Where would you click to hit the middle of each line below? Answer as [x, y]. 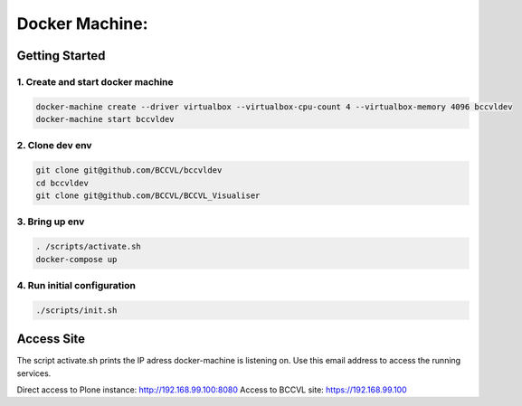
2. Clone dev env [54, 146]
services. [34, 373]
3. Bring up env [51, 222]
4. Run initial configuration [76, 285]
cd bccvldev [62, 183]
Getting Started [61, 56]
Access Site [51, 339]
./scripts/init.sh [76, 310]
